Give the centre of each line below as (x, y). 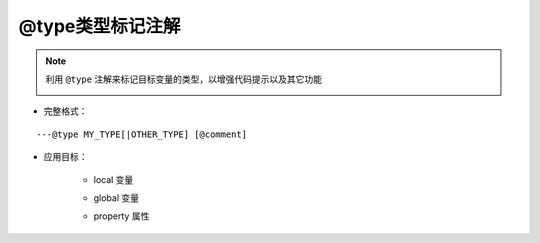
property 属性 (121, 216)
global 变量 (116, 197)
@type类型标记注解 (99, 26)
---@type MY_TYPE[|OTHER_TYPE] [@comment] (142, 134)
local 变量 (113, 179)
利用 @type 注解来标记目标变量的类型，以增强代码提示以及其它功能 (184, 79)
